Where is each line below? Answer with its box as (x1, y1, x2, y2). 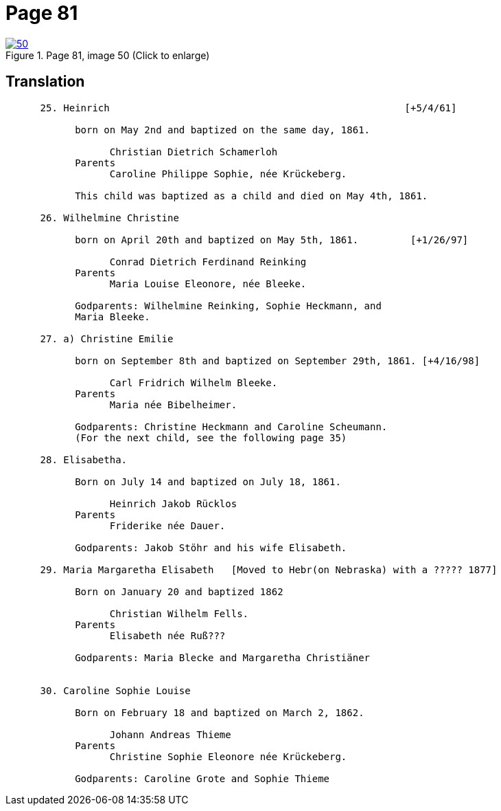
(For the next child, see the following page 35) (75, 432, 347, 443)
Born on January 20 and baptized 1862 (75, 586, 283, 597)
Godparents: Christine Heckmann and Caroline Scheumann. (75, 421, 388, 432)
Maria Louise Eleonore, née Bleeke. (109, 278, 307, 289)
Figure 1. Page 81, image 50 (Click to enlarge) (5, 49, 210, 61)
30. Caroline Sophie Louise (40, 685, 191, 696)
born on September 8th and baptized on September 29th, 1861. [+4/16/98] (75, 355, 480, 366)
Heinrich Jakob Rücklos (109, 498, 237, 509)
